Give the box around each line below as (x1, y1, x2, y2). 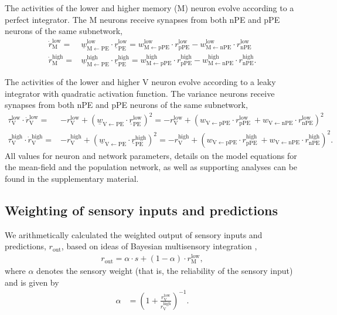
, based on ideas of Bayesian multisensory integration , (61, 240, 257, 252)
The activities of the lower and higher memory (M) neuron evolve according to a (5, 2, 294, 13)
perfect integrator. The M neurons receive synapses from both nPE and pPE (5, 13, 280, 25)
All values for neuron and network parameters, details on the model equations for (5, 149, 297, 161)
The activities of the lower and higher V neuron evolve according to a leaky (5, 75, 276, 87)
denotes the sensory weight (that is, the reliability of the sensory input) (36, 265, 293, 277)
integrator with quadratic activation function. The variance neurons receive (5, 87, 275, 99)
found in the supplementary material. (5, 172, 139, 184)
